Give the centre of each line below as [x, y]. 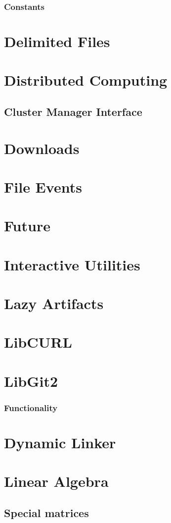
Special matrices [46, 512]
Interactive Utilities [72, 264]
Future [27, 226]
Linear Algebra [56, 481]
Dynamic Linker [60, 443]
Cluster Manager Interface [73, 111]
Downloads [42, 148]
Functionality [31, 407]
